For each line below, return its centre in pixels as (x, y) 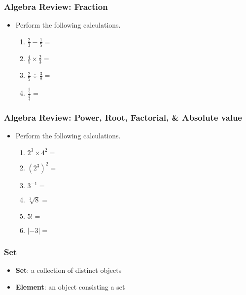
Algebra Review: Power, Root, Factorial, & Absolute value (123, 117)
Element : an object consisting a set (70, 286)
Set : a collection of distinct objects (69, 270)
